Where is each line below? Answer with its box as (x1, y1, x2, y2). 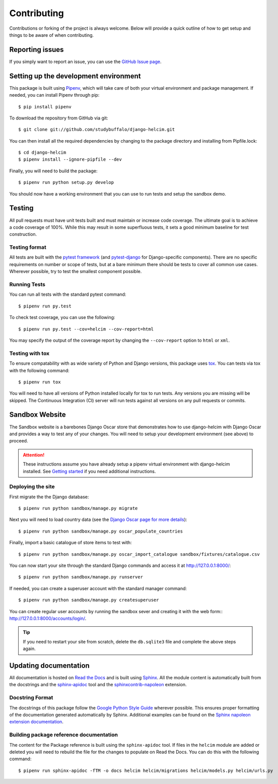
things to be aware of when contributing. (9, 32, 94, 38)
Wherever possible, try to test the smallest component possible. (9, 269, 142, 275)
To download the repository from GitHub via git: (9, 115, 108, 121)
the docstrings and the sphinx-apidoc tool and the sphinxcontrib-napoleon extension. (9, 682, 187, 688)
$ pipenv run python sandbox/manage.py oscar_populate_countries (18, 528, 183, 534)
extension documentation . (9, 718, 64, 725)
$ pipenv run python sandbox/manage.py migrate (18, 505, 138, 511)
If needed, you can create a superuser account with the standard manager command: (9, 585, 187, 592)
